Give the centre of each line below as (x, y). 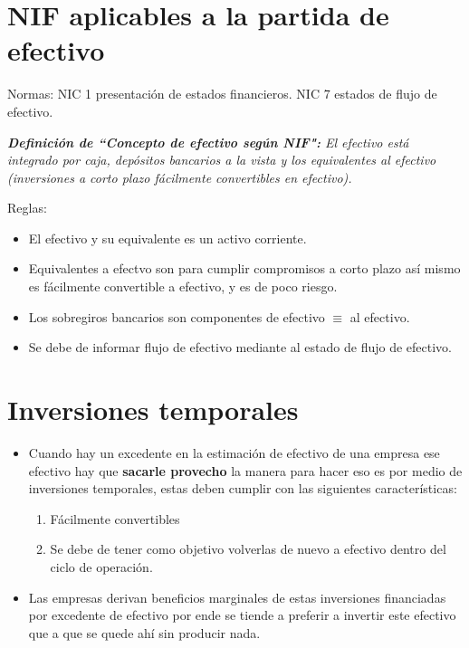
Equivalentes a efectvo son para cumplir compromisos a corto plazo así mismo (244, 268)
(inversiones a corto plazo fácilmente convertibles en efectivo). (180, 177)
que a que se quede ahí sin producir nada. (144, 632)
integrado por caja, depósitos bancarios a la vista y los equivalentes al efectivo (222, 160)
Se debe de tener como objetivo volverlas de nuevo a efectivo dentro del (248, 549)
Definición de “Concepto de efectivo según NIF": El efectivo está (208, 142)
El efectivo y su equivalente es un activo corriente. (167, 238)
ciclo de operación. (101, 566)
